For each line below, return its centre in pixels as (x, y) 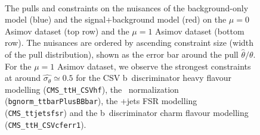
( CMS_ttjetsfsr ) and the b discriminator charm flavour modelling (127, 113)
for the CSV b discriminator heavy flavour (154, 78)
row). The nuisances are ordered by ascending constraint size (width (129, 43)
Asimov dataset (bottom (200, 31)
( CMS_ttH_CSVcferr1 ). (46, 124)
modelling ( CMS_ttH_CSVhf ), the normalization (92, 89)
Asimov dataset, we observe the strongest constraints (154, 66)
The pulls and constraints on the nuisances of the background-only (127, 7)
